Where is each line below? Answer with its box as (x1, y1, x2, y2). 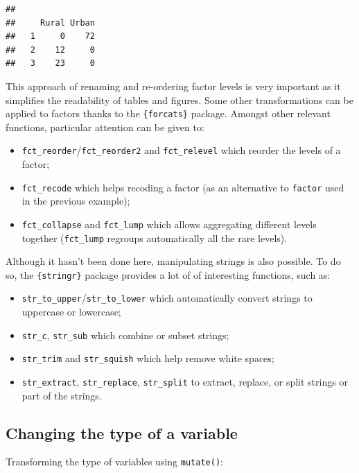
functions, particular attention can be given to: (6, 119, 204, 134)
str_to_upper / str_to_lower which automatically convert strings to (21, 291, 313, 305)
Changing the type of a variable (6, 422, 238, 443)
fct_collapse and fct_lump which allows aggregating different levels (21, 216, 317, 231)
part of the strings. (21, 388, 102, 402)
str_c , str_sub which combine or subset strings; (21, 327, 229, 342)
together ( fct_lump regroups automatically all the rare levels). (21, 230, 288, 245)
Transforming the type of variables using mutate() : (6, 454, 223, 469)
